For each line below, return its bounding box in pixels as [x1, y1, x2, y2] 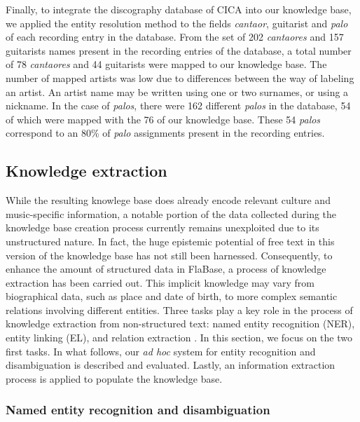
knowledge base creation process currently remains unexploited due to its [6, 220, 319, 235]
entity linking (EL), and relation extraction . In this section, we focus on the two [6, 330, 352, 345]
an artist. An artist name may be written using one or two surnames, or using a [6, 84, 349, 99]
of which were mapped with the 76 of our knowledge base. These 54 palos [6, 111, 321, 126]
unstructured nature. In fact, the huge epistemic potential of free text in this [6, 233, 335, 248]
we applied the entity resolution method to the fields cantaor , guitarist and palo [6, 15, 348, 30]
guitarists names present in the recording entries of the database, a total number [6, 43, 352, 57]
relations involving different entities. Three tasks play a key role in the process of [6, 302, 353, 317]
